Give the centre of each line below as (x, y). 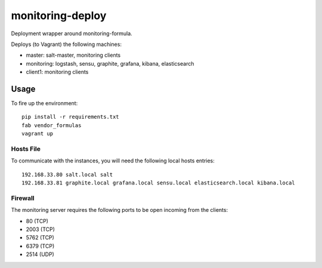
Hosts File (26, 149)
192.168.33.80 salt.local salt (67, 174)
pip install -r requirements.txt (70, 117)
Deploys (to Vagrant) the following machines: (66, 44)
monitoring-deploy (59, 16)
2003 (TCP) (40, 229)
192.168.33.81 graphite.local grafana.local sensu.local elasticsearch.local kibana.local (158, 183)
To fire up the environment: (44, 103)
